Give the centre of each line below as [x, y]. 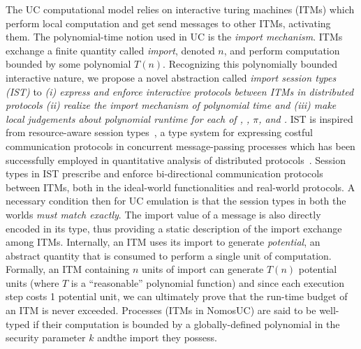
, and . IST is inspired [306, 118]
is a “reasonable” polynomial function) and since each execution [207, 282]
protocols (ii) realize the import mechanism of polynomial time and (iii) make [171, 105]
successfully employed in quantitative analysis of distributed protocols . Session [176, 159]
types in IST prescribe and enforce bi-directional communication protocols [164, 173]
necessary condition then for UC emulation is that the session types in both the [176, 201]
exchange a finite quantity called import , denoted [110, 50]
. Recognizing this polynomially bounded [250, 64]
